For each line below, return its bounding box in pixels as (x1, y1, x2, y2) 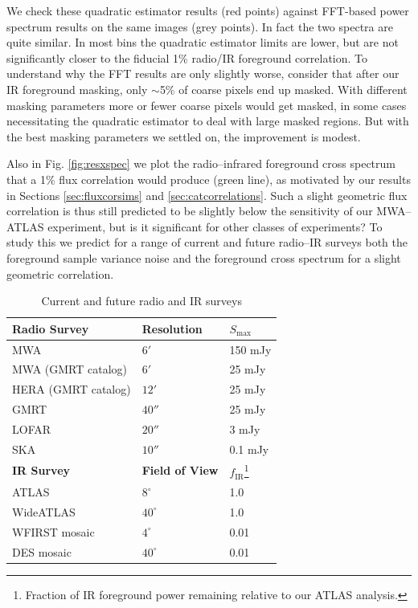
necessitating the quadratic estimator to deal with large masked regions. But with (6, 112, 409, 129)
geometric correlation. (6, 265, 114, 282)
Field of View (141, 462, 219, 479)
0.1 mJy (229, 440, 269, 457)
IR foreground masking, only (6, 80, 148, 97)
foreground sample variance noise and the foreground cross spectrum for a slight (6, 249, 401, 266)
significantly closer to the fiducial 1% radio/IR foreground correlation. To (6, 49, 368, 66)
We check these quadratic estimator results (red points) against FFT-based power (6, 2, 409, 18)
